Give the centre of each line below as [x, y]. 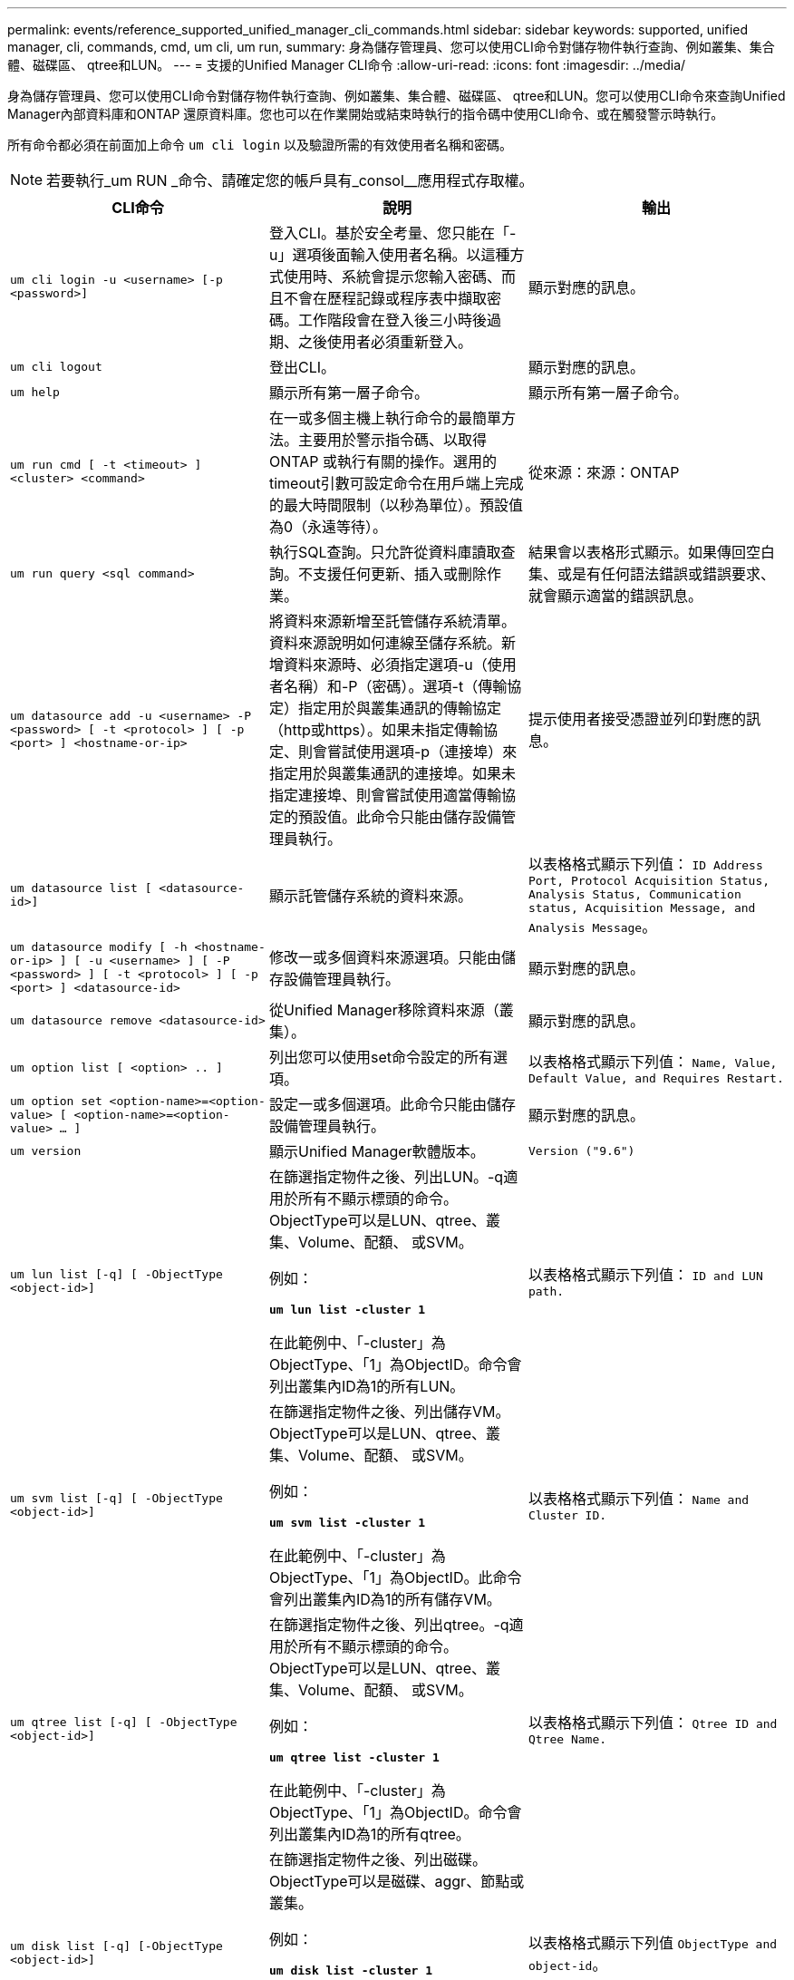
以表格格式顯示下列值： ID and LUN [645, 1275]
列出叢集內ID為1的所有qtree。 [369, 1834]
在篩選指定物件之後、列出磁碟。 [378, 1859]
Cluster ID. [567, 1515]
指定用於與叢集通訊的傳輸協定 [399, 708]
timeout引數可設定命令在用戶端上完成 [396, 483]
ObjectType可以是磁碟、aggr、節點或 [397, 1881]
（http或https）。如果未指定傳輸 [376, 730]
